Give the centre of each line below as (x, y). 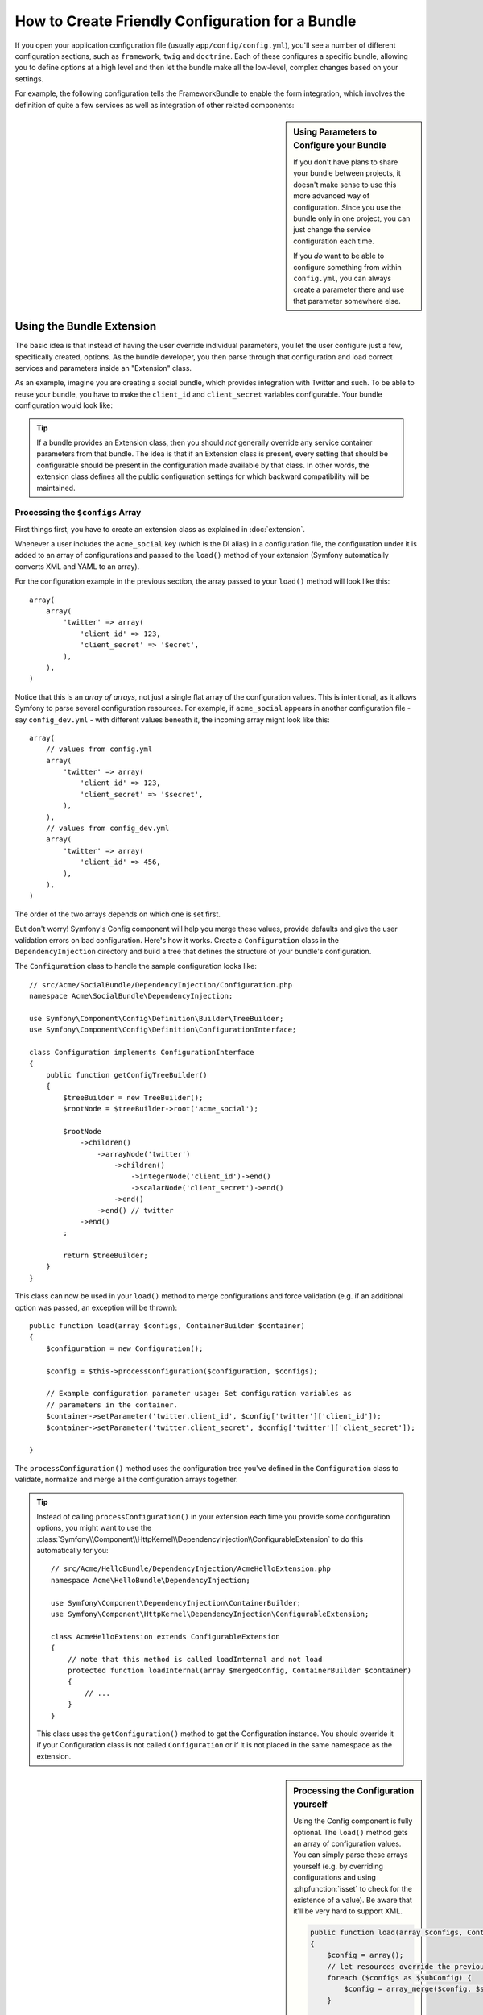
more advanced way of (332, 196)
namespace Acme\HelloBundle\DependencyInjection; (151, 1580)
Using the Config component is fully (353, 1821)
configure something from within (347, 267)
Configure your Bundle (340, 145)
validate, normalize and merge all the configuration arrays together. (126, 1480)
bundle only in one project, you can (352, 218)
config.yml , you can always (343, 278)
